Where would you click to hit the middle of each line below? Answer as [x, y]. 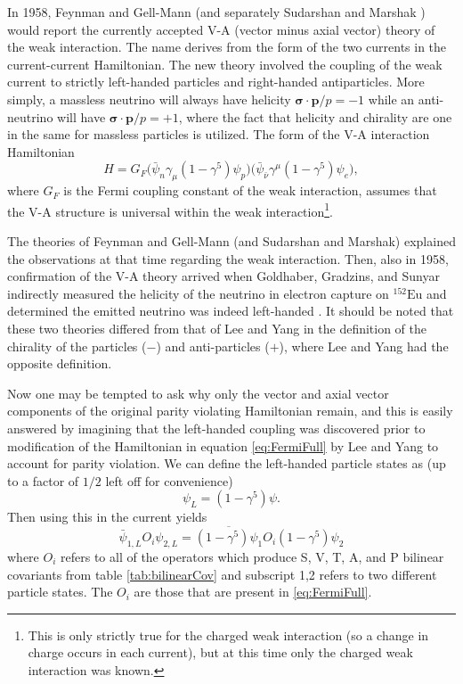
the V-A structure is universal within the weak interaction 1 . [170, 210]
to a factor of [43, 480]
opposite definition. [60, 363]
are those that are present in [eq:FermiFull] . [253, 592]
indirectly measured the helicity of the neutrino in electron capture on [198, 293]
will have [81, 116]
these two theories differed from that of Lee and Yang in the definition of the [217, 328]
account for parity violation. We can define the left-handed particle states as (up [227, 463]
